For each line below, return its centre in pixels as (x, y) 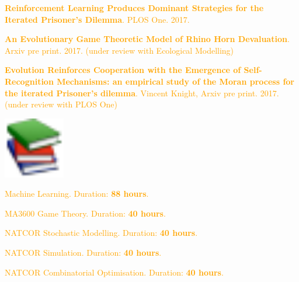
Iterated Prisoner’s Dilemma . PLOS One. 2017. (97, 19)
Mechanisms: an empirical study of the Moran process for (175, 81)
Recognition (29, 81)
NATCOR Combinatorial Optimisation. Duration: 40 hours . (114, 272)
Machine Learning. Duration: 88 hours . (77, 194)
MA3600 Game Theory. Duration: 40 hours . (85, 213)
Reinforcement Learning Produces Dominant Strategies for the (134, 8)
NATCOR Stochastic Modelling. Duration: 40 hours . (101, 233)
